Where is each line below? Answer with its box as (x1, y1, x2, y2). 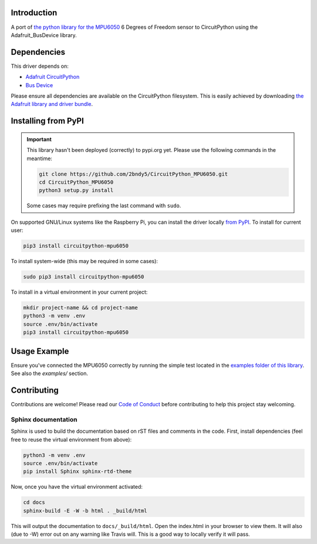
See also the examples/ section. (11, 370, 88, 377)
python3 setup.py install (39, 187, 114, 194)
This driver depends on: (11, 62, 69, 69)
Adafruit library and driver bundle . (11, 101, 93, 108)
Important (26, 135, 52, 142)
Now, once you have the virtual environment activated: (11, 483, 143, 490)
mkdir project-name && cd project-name (23, 304, 138, 311)
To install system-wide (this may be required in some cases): (11, 258, 158, 265)
